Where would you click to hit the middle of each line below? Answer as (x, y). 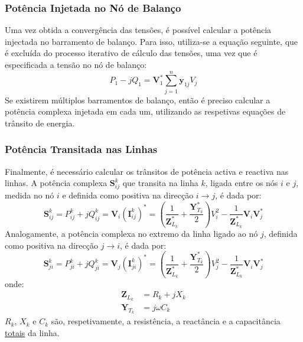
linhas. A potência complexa (56, 183)
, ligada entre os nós (242, 183)
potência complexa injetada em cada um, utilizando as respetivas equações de (145, 111)
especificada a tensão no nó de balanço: (76, 64)
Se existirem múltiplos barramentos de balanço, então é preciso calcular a (138, 100)
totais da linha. (32, 332)
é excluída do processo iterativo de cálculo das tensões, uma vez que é (131, 53)
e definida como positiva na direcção (128, 195)
